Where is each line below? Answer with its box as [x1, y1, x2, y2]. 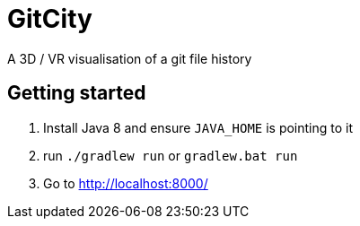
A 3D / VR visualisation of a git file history [7, 50, 252, 66]
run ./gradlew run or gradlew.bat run [43, 147, 298, 163]
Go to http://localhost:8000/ [43, 175, 208, 191]
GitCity [7, 4, 92, 34]
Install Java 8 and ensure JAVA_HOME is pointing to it [43, 119, 354, 135]
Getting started [7, 82, 146, 105]
